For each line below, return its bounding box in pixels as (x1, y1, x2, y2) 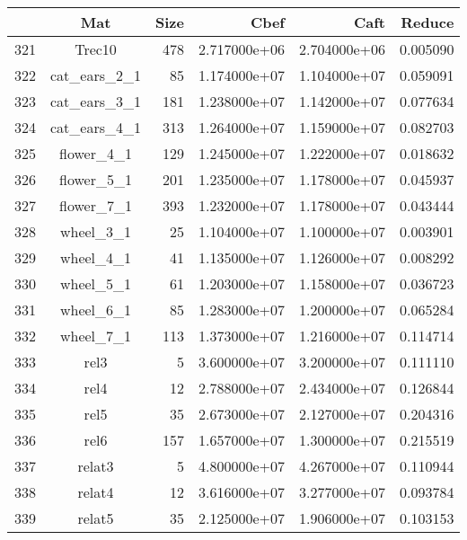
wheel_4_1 (59, 247, 132, 268)
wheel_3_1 (59, 221, 132, 242)
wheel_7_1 (59, 325, 132, 346)
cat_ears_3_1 (50, 91, 142, 111)
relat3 (77, 456, 114, 476)
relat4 (77, 482, 114, 502)
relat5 (77, 508, 114, 528)
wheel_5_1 (59, 273, 132, 294)
